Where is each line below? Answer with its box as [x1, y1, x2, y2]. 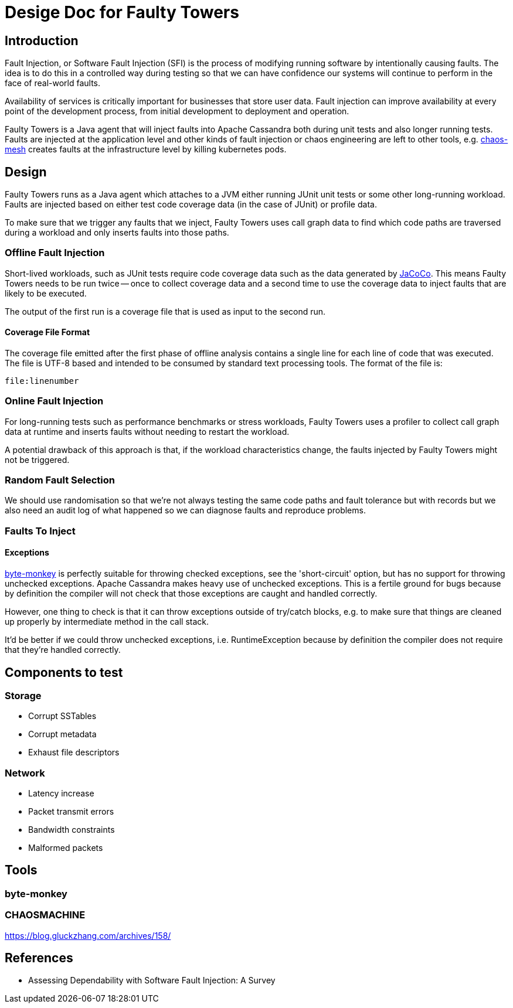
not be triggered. [5, 454, 70, 465]
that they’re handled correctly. [5, 645, 121, 655]
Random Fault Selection [5, 474, 115, 486]
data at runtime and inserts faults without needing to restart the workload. [5, 426, 290, 437]
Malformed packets [28, 843, 103, 853]
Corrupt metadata [28, 729, 97, 740]
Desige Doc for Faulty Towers [5, 2, 239, 22]
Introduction [5, 33, 79, 48]
